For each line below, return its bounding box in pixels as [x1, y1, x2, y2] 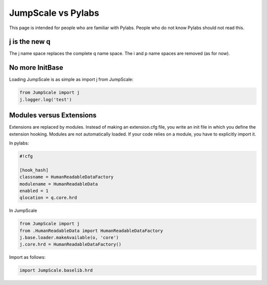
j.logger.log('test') [19, 96, 72, 102]
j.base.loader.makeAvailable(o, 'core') [19, 235, 119, 240]
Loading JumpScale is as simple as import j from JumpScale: [9, 77, 133, 83]
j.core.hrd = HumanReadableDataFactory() [19, 241, 122, 247]
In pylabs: [9, 140, 29, 146]
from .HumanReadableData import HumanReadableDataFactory [19, 228, 163, 234]
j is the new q [9, 38, 50, 46]
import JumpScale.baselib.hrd [19, 268, 93, 273]
